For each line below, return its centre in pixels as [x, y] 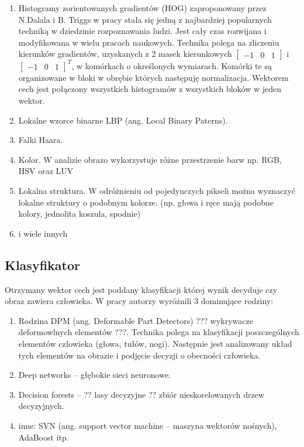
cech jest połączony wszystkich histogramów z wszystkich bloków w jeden [150, 89]
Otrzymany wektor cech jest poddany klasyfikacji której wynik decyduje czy [141, 289]
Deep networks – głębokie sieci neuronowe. [94, 375]
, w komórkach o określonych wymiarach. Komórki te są [172, 65]
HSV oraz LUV [46, 171]
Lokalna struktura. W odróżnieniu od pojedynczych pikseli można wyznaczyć [157, 191]
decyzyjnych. [41, 406]
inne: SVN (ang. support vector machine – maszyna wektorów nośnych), [148, 425]
